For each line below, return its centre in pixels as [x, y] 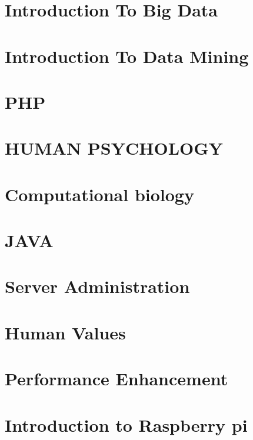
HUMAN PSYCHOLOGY [114, 148]
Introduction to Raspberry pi [126, 424]
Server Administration [97, 286]
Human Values [65, 332]
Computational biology [99, 194]
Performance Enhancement [116, 379]
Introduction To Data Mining [127, 56]
